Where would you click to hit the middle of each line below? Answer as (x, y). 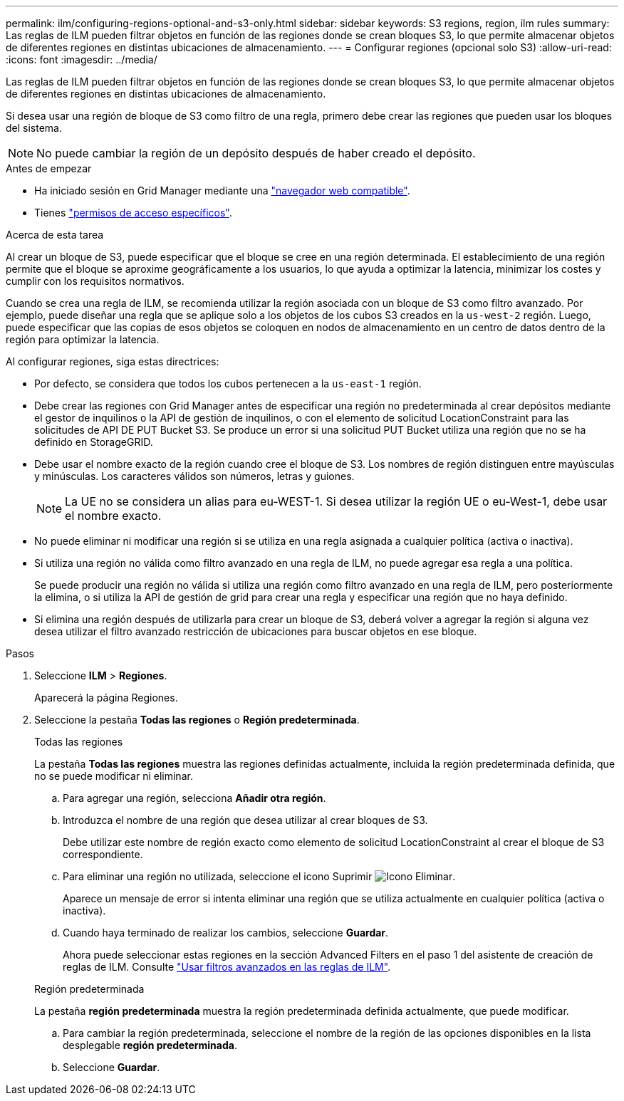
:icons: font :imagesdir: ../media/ (82, 59)
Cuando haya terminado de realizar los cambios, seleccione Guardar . (226, 933)
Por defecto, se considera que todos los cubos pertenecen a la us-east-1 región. (228, 383)
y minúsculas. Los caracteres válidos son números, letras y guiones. (194, 476)
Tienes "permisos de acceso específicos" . (133, 213)
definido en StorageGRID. (94, 442)
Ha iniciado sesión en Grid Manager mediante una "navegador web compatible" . (222, 191)
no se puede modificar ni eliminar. (114, 776)
